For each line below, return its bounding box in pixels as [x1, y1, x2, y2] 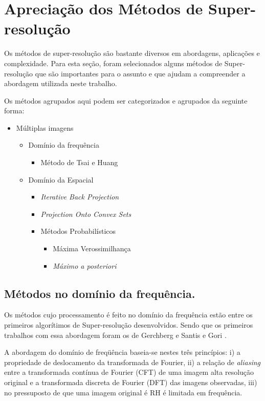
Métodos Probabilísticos [40, 226, 116, 236]
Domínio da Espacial [28, 174, 94, 185]
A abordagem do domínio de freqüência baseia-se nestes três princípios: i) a [4, 347, 240, 357]
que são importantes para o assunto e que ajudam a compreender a [35, 68, 246, 78]
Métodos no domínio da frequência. [4, 285, 195, 301]
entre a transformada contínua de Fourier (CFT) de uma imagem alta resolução [4, 367, 254, 377]
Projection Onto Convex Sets [40, 208, 131, 219]
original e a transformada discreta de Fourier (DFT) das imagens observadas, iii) [4, 376, 257, 387]
